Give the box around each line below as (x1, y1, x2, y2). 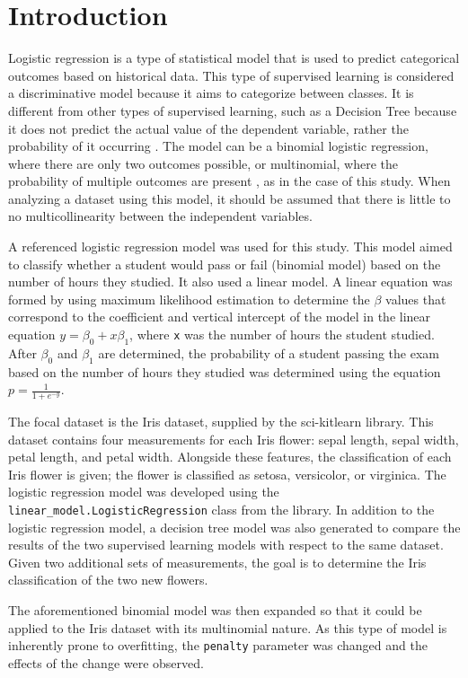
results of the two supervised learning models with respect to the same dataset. (8, 535, 444, 554)
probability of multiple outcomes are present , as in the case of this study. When (8, 172, 451, 190)
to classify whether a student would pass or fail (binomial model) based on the (8, 254, 441, 273)
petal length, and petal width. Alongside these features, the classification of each (8, 447, 452, 466)
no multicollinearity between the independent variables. (8, 207, 313, 225)
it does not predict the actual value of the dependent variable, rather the (8, 119, 409, 137)
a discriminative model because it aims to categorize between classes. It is (8, 84, 414, 102)
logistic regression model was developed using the (8, 482, 279, 501)
